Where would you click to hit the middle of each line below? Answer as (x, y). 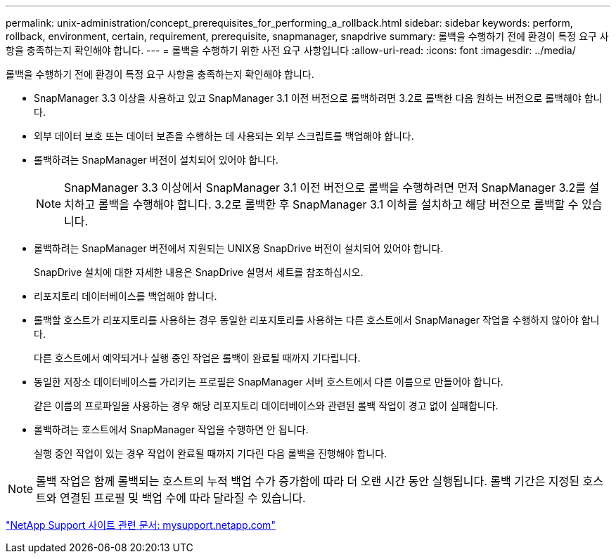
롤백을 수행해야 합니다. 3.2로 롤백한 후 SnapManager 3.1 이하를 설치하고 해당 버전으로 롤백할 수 (338, 204)
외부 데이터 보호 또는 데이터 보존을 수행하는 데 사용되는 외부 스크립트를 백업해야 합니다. (224, 136)
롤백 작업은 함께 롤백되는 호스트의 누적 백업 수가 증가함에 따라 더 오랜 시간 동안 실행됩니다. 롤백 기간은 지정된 (308, 481)
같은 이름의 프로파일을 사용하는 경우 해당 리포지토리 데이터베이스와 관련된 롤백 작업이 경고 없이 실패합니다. (266, 406)
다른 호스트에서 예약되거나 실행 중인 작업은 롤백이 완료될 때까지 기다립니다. (197, 358)
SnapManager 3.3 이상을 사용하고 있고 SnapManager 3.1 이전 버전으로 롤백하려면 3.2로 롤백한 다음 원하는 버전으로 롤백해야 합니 (318, 98)
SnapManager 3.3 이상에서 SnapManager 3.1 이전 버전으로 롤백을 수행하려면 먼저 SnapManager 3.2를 (325, 188)
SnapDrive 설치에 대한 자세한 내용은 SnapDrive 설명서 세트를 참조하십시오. (199, 272)
